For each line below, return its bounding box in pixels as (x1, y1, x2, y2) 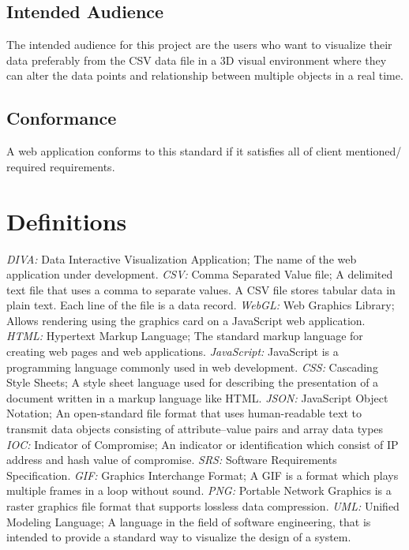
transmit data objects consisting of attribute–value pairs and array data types (6, 421, 384, 437)
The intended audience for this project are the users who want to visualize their (6, 36, 392, 53)
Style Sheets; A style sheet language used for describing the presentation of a (6, 374, 379, 391)
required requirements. (6, 158, 115, 174)
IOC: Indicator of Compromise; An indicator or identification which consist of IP (6, 436, 399, 452)
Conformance (6, 106, 117, 130)
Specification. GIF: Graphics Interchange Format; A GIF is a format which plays (6, 466, 399, 483)
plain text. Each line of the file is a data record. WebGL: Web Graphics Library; (6, 297, 395, 313)
